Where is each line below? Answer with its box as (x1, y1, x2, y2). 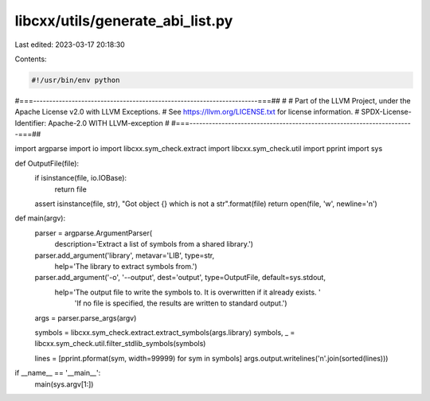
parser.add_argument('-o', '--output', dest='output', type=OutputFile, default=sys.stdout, (34, 273, 326, 282)
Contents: (14, 54, 47, 64)
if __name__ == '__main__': (14, 368, 101, 378)
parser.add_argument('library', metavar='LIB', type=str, (34, 251, 215, 260)
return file (54, 184, 87, 194)
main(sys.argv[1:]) (34, 379, 94, 389)
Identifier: (14, 118, 47, 127)
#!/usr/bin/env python (31, 76, 120, 84)
